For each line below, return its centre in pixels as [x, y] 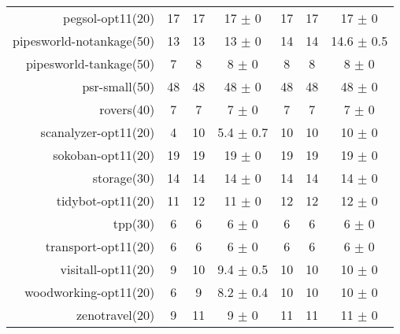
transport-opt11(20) [100, 246]
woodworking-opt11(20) [90, 292]
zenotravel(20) [116, 315]
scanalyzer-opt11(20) [98, 132]
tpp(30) [134, 223]
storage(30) [124, 178]
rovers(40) [127, 109]
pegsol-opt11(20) [109, 18]
